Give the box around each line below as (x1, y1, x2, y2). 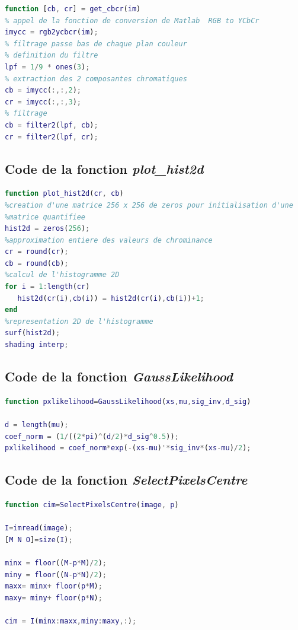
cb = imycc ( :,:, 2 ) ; (5, 86, 81, 95)
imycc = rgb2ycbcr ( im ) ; (5, 28, 98, 37)
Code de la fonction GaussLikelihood (5, 367, 233, 386)
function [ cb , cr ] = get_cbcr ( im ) (5, 5, 141, 13)
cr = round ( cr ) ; (5, 247, 69, 256)
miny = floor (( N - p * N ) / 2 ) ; (5, 570, 107, 579)
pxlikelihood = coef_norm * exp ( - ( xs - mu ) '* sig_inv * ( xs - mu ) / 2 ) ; (5, 444, 251, 453)
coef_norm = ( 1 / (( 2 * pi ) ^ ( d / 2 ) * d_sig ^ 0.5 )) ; (5, 432, 179, 441)
